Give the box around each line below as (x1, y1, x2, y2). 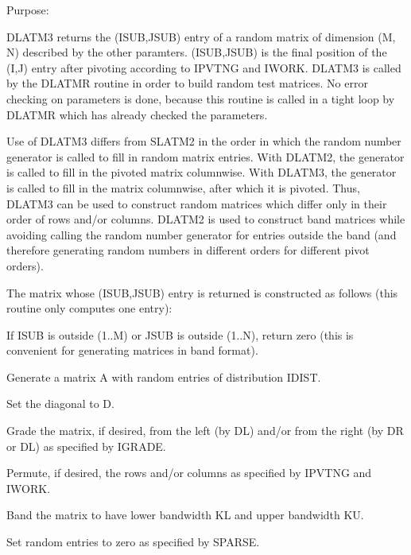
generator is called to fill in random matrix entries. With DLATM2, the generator (6, 148, 405, 165)
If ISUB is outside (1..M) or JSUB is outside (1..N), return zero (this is (6, 326, 354, 343)
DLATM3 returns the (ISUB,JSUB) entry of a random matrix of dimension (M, (6, 28, 396, 45)
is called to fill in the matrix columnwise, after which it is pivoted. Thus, (6, 179, 360, 196)
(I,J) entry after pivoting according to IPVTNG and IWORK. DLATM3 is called (6, 59, 401, 76)
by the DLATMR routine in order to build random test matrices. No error (6, 75, 368, 91)
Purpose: (6, 2, 49, 17)
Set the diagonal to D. (6, 395, 114, 412)
